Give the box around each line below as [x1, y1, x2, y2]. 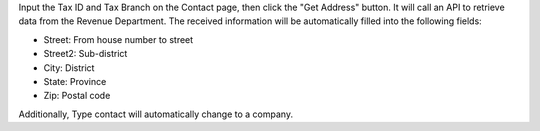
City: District [43, 61, 95, 74]
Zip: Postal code [43, 90, 111, 102]
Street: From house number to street [43, 33, 194, 45]
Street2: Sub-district [43, 48, 128, 60]
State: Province [43, 75, 107, 87]
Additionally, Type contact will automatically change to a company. [18, 108, 294, 120]
